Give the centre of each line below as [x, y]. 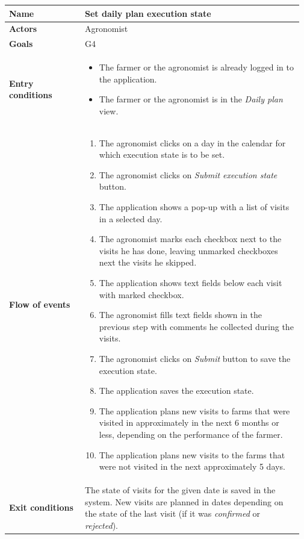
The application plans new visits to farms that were [194, 410]
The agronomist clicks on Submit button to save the [195, 358]
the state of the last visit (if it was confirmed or [172, 513]
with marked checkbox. [141, 294]
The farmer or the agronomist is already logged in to [196, 67]
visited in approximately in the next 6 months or [189, 422]
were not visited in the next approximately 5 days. [192, 466]
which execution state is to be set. [162, 154]
